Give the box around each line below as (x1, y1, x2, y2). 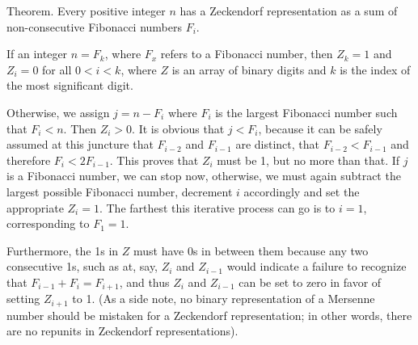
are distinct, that (235, 136, 320, 153)
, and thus (119, 273, 170, 290)
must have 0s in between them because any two (133, 242, 369, 259)
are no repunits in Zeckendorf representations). (6, 322, 239, 339)
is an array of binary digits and (171, 61, 327, 78)
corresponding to (6, 215, 90, 232)
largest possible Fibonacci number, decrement (6, 183, 233, 200)
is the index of (340, 61, 411, 78)
